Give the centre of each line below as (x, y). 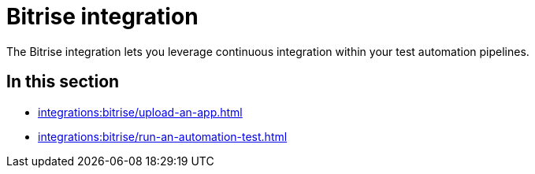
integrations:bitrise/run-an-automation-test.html (163, 136)
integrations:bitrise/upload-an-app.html (140, 112)
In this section (63, 82)
